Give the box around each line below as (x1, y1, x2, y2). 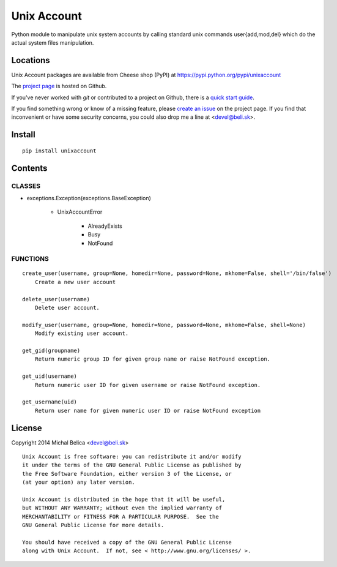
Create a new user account (34, 279, 116, 285)
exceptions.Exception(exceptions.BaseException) (26, 194, 151, 201)
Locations (11, 55, 50, 66)
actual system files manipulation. (11, 39, 94, 46)
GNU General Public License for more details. (22, 522, 165, 529)
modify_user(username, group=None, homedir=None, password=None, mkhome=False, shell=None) (22, 321, 306, 328)
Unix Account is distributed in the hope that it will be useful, (22, 496, 226, 503)
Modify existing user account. (34, 330, 129, 337)
